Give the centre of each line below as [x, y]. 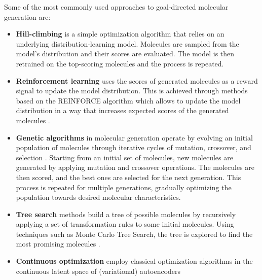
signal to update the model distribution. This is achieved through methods [132, 91]
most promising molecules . [58, 244]
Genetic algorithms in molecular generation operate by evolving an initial [134, 137]
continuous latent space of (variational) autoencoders [98, 271]
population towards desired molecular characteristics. [98, 197]
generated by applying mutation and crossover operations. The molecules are [135, 167]
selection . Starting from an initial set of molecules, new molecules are [124, 157]
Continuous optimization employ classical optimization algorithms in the [134, 261]
